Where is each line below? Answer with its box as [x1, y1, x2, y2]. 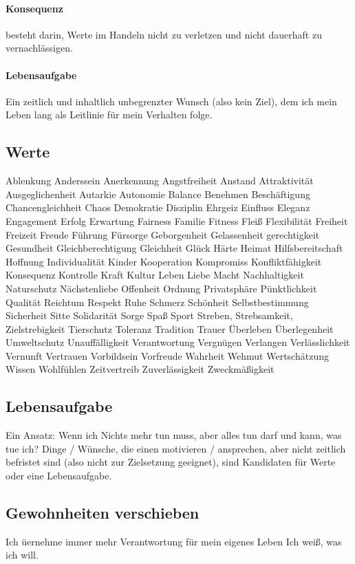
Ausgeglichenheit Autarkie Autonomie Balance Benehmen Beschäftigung [6, 186, 310, 201]
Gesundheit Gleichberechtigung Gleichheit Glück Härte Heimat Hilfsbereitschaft [6, 241, 343, 255]
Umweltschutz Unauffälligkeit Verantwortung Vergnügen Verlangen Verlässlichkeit [6, 335, 350, 349]
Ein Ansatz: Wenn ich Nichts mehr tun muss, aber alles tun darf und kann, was [6, 428, 342, 442]
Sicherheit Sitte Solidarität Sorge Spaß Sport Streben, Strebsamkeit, [6, 308, 293, 323]
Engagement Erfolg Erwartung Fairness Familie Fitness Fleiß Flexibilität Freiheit [6, 213, 348, 228]
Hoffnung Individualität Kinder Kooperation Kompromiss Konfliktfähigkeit [6, 254, 322, 268]
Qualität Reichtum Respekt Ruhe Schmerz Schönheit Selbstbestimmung [6, 294, 309, 309]
